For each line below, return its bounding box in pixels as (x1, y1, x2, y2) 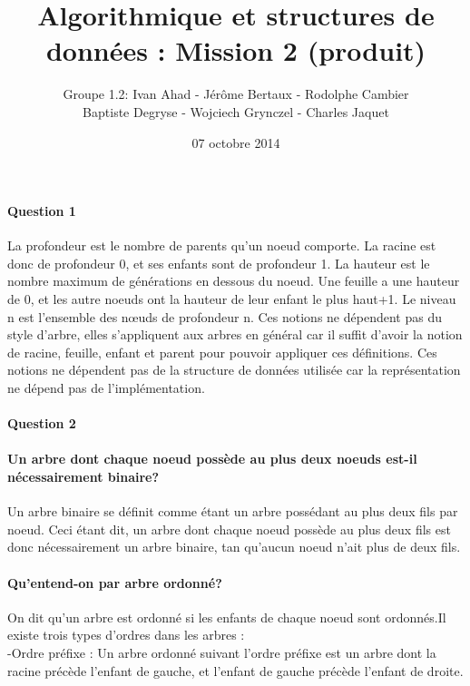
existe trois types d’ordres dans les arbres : (7, 625, 245, 644)
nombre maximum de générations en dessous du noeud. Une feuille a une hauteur (7, 271, 460, 290)
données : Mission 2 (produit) (45, 32, 426, 69)
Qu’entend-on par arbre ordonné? (7, 573, 222, 592)
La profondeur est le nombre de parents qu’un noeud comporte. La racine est (7, 236, 436, 255)
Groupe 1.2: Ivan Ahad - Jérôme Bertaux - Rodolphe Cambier (63, 84, 409, 103)
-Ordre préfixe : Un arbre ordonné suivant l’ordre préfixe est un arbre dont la (7, 642, 436, 661)
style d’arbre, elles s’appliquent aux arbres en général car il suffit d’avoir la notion (7, 325, 463, 344)
